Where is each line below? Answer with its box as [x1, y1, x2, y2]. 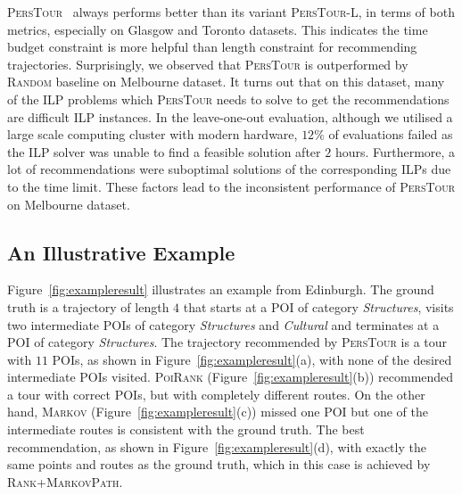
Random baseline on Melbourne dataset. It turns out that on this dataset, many [7, 72, 445, 91]
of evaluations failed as [328, 125, 453, 144]
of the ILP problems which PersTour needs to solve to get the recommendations [7, 89, 450, 108]
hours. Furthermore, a [334, 142, 456, 161]
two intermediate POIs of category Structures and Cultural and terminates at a [7, 315, 440, 334]
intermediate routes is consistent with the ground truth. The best [7, 420, 365, 439]
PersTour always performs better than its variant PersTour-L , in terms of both [7, 3, 455, 21]
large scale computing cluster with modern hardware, [7, 125, 298, 144]
